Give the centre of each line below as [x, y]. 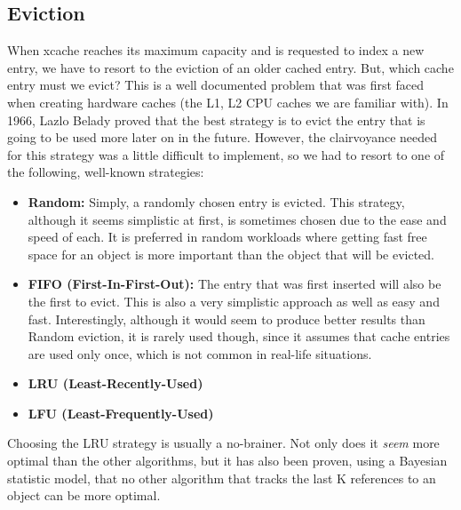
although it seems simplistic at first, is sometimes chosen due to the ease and [237, 219]
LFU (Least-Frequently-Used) [121, 413]
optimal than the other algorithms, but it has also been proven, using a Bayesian [227, 461]
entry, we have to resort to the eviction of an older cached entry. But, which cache [230, 67]
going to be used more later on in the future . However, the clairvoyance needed [223, 137]
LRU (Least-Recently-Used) [115, 383]
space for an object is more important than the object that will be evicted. [231, 254]
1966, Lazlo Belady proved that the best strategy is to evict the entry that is [216, 120]
